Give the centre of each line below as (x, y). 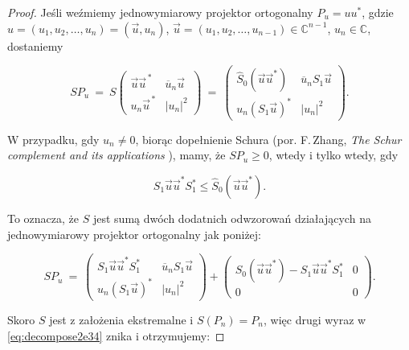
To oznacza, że (43, 218)
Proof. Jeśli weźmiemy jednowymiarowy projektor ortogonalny (160, 12)
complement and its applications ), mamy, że (117, 155)
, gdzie (378, 12)
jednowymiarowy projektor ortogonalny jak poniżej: (134, 234)
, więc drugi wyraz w (315, 319)
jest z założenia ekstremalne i (121, 319)
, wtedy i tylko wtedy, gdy (333, 155)
